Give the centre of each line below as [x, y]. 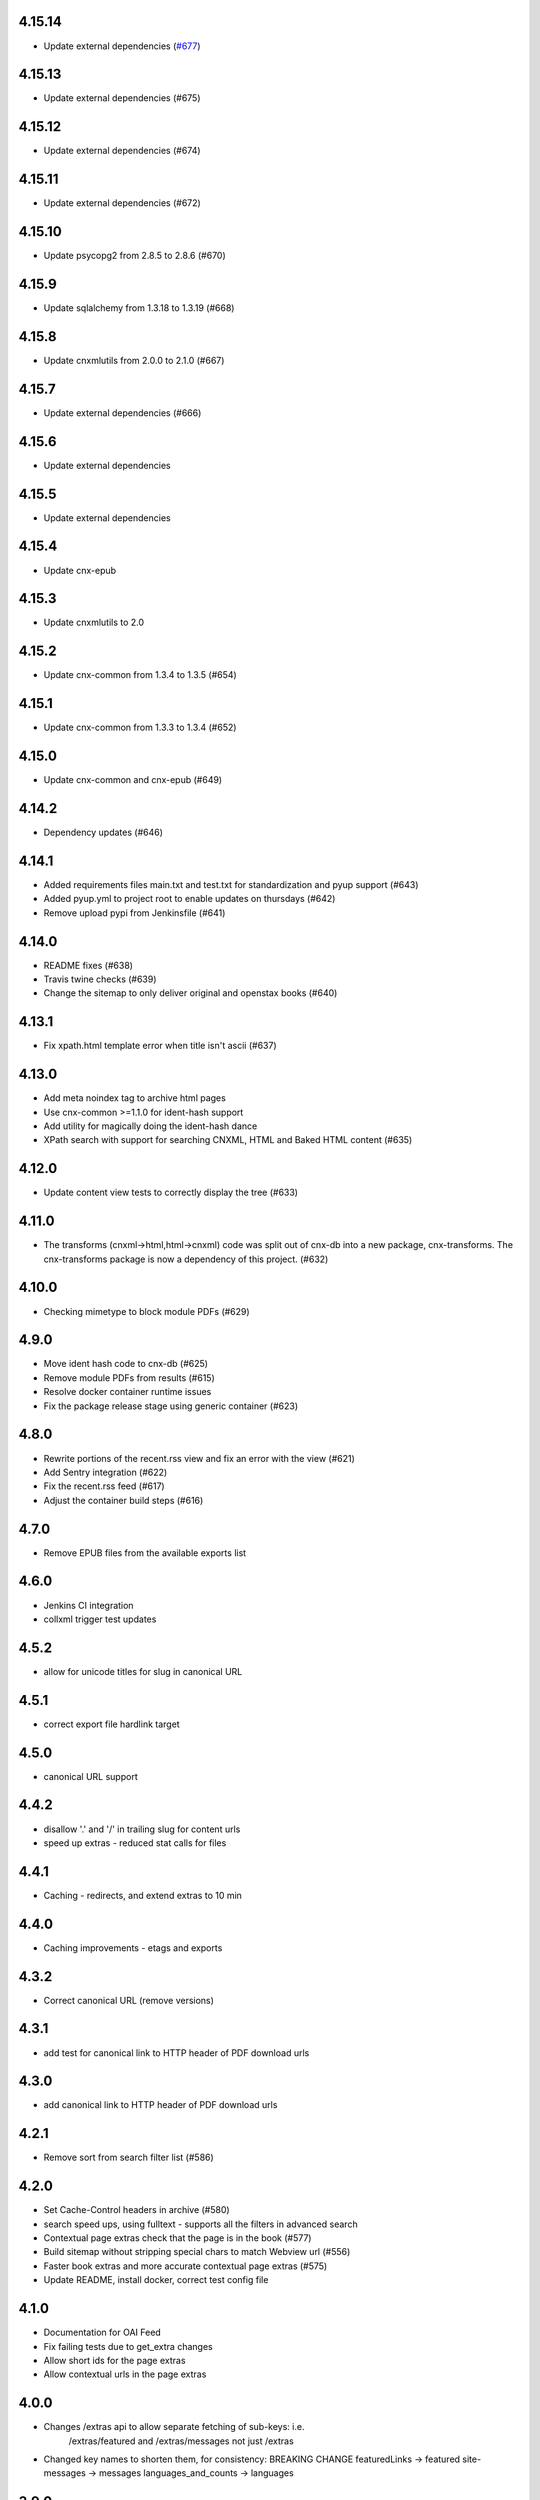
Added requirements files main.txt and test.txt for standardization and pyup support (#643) [231, 885]
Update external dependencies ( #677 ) [122, 46]
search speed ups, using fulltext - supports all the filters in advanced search [201, 2224]
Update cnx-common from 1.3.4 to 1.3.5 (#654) [140, 675]
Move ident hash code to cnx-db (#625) [126, 1364]
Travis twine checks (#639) [100, 979]
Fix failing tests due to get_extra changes [128, 2346]
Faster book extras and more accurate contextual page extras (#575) [185, 2266]
